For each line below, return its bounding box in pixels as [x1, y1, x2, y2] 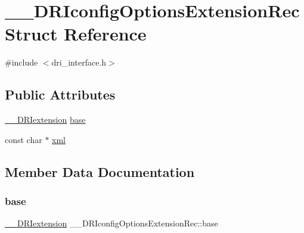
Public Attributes [5, 85, 116, 104]
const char [5, 133, 42, 145]
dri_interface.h [51, 56, 107, 69]
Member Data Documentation [5, 162, 195, 181]
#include [5, 56, 38, 69]
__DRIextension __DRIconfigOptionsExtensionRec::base [5, 217, 218, 229]
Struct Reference [5, 21, 147, 46]
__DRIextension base [5, 113, 86, 126]
